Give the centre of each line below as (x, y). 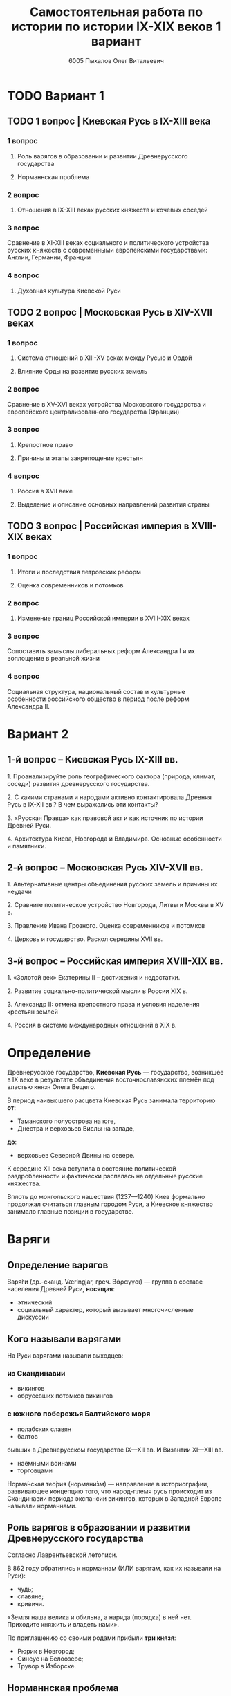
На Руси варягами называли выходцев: (65, 1356)
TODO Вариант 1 (56, 96)
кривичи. (30, 1604)
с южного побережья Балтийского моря (79, 1414)
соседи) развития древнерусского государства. (78, 783)
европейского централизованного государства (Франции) (93, 412)
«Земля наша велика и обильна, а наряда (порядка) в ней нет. (100, 1617)
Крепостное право (45, 444)
